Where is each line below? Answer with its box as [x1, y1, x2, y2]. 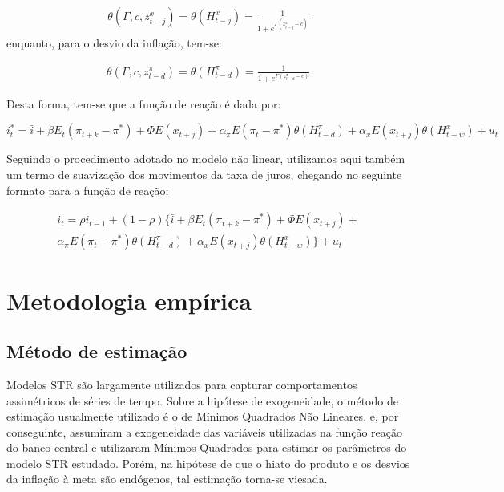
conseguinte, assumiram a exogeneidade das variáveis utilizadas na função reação [6, 423, 403, 440]
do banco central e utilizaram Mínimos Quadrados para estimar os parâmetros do [6, 439, 407, 456]
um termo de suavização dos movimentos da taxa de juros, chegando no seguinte [6, 166, 402, 183]
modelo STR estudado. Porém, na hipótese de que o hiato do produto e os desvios [6, 454, 410, 471]
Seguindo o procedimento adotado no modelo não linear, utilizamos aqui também [6, 150, 405, 167]
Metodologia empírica [6, 283, 252, 316]
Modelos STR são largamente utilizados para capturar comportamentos [6, 376, 357, 392]
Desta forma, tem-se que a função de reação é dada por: [6, 95, 281, 112]
